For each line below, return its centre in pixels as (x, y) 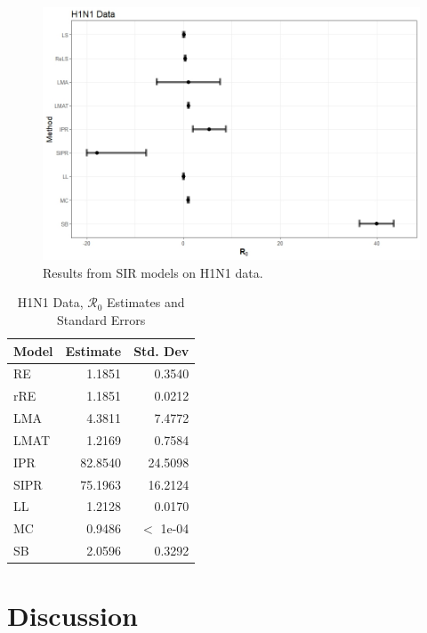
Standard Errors (101, 319)
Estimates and (146, 302)
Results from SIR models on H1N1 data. (153, 272)
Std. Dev (161, 350)
